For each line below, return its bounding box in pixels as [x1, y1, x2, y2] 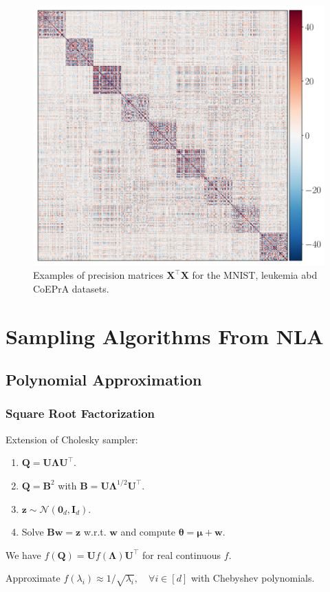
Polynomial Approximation [5, 369, 202, 390]
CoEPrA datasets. [33, 281, 109, 295]
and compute [120, 525, 175, 539]
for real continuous [142, 547, 221, 562]
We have [5, 547, 41, 562]
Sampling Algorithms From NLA [5, 321, 324, 350]
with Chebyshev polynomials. [190, 571, 315, 585]
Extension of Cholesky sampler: [5, 432, 138, 446]
